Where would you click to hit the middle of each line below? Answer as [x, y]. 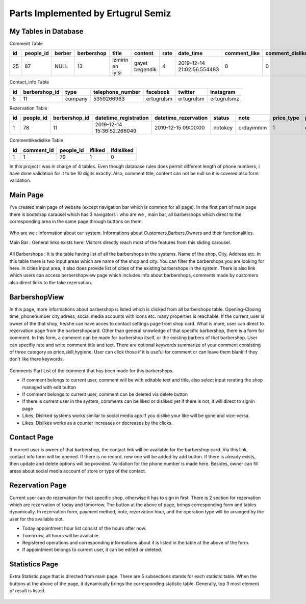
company [76, 98]
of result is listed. [28, 591]
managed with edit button [49, 387]
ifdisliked [122, 150]
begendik [145, 70]
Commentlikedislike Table [36, 141]
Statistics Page [34, 565]
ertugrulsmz [225, 98]
